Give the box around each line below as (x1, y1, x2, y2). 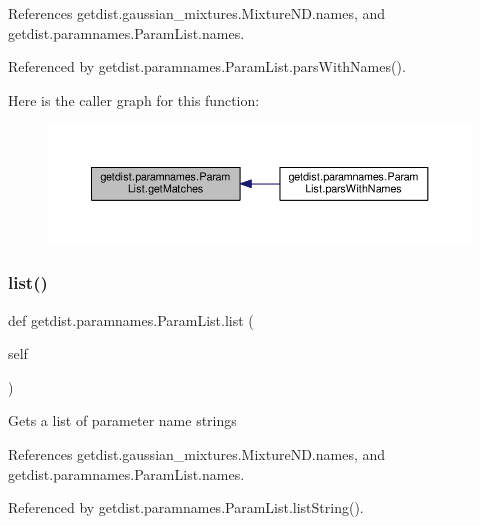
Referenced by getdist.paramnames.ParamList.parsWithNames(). (8, 56, 406, 77)
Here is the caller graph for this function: (8, 89, 260, 110)
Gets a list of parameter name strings (8, 410, 237, 431)
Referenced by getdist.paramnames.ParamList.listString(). (8, 497, 364, 518)
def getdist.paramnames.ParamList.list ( (8, 309, 254, 330)
